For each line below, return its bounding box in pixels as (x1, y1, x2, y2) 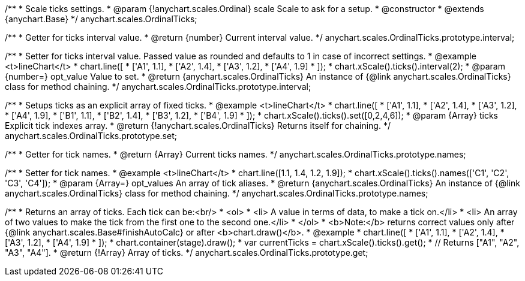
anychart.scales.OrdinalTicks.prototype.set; (5, 131, 177, 141)
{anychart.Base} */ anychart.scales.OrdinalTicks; (5, 14, 197, 24)
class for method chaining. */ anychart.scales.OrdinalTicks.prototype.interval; (5, 81, 311, 92)
